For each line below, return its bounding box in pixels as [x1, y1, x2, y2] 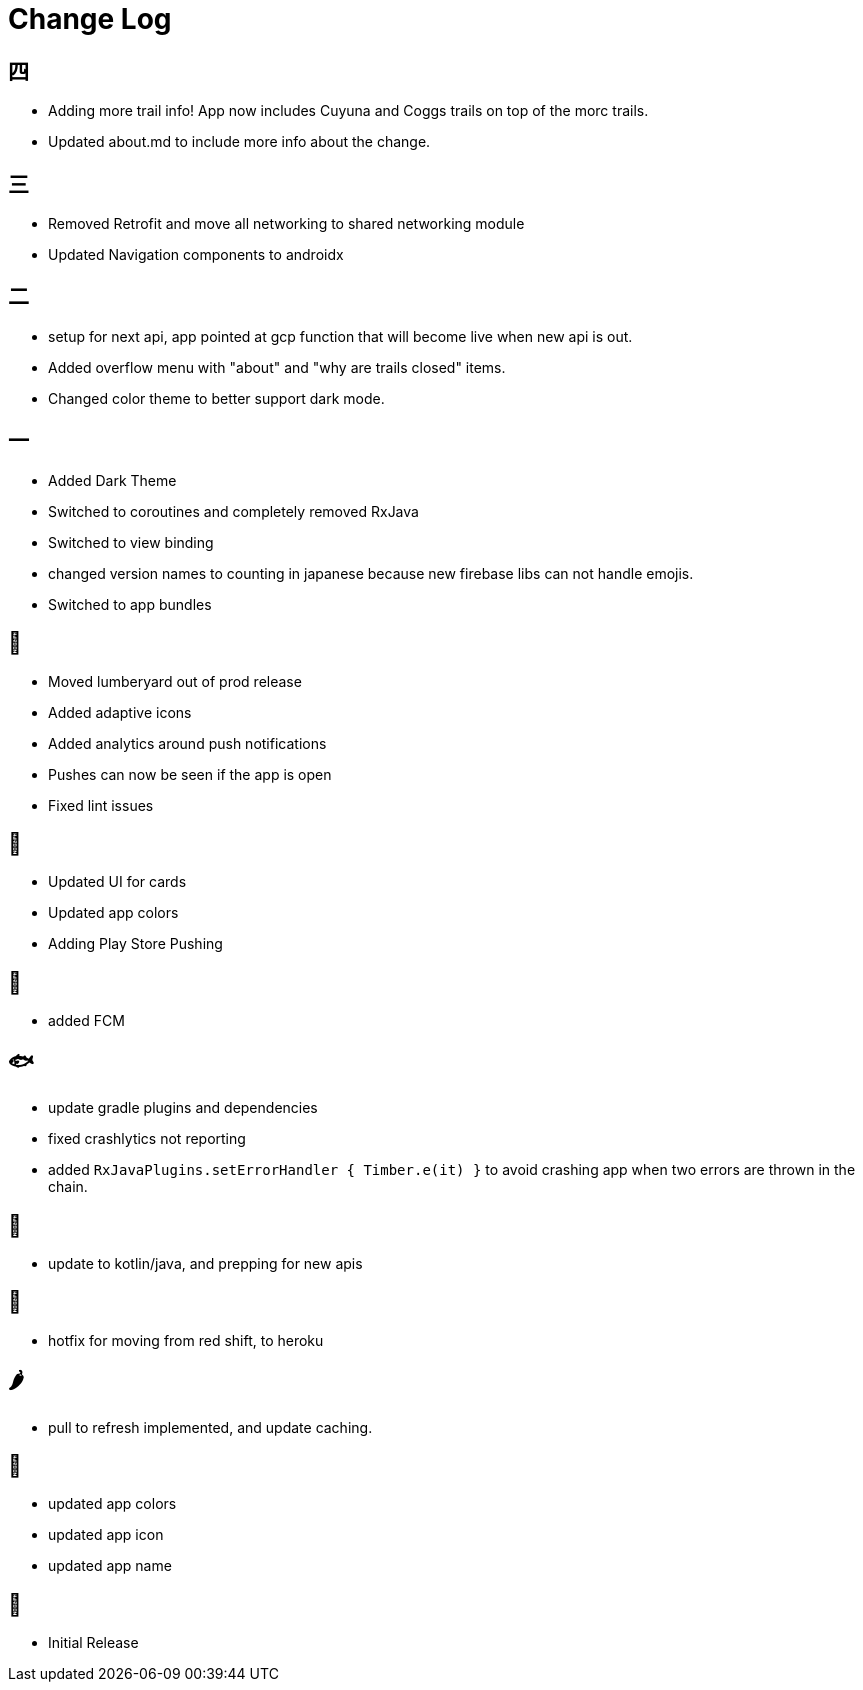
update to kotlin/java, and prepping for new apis [48, 1254, 363, 1272]
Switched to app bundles [48, 595, 212, 613]
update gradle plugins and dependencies [48, 1099, 318, 1117]
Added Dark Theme [48, 471, 177, 489]
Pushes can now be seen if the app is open [48, 765, 332, 783]
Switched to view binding [48, 533, 214, 551]
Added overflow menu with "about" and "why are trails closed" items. [48, 358, 506, 376]
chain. [48, 1178, 88, 1196]
